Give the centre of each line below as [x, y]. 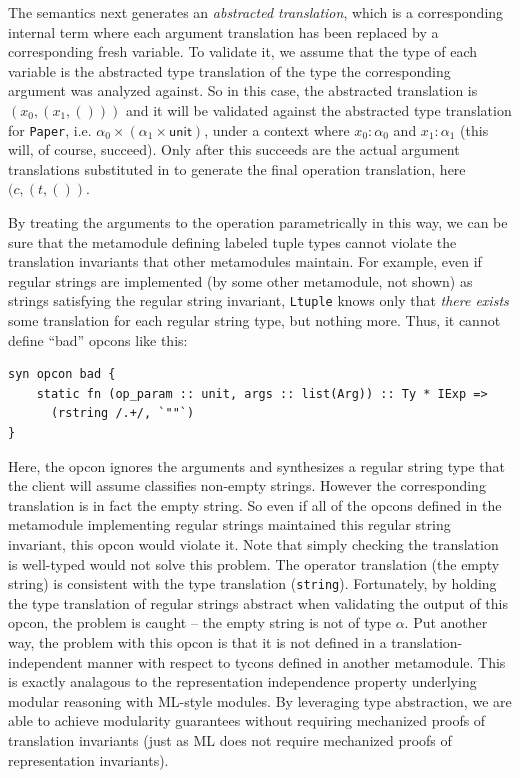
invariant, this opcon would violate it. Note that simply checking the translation [253, 543]
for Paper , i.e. [50, 129]
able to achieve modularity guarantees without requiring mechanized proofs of [247, 720]
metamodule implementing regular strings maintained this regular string [229, 524]
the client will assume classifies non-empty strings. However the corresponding [247, 485]
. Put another [446, 622]
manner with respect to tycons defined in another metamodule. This [296, 661]
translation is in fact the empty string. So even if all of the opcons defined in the [255, 504]
